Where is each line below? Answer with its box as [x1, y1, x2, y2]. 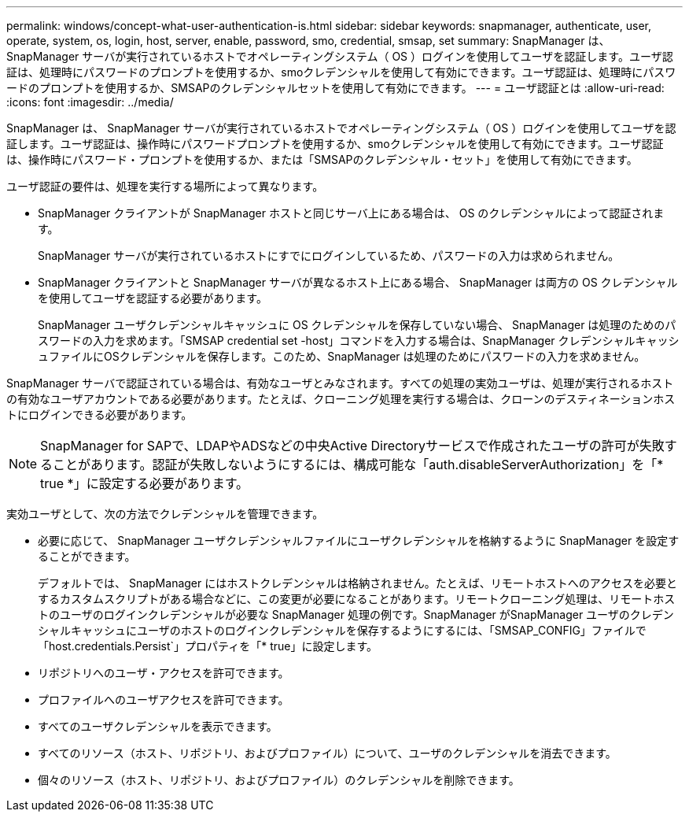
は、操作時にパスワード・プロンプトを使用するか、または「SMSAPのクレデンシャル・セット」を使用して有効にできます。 [6, 153, 638, 166]
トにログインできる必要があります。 [6, 408, 193, 421]
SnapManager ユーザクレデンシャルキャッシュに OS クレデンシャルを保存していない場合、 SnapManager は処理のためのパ [38, 318, 676, 331]
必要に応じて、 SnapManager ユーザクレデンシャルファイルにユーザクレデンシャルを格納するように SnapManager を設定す [38, 534, 680, 547]
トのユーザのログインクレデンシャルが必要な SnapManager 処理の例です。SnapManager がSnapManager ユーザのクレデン [38, 608, 674, 621]
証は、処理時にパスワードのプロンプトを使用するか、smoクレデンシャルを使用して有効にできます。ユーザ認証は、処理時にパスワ [6, 65, 676, 79]
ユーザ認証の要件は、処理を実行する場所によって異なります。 [6, 180, 324, 193]
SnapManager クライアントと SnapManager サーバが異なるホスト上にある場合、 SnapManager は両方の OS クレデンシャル [38, 276, 678, 289]
